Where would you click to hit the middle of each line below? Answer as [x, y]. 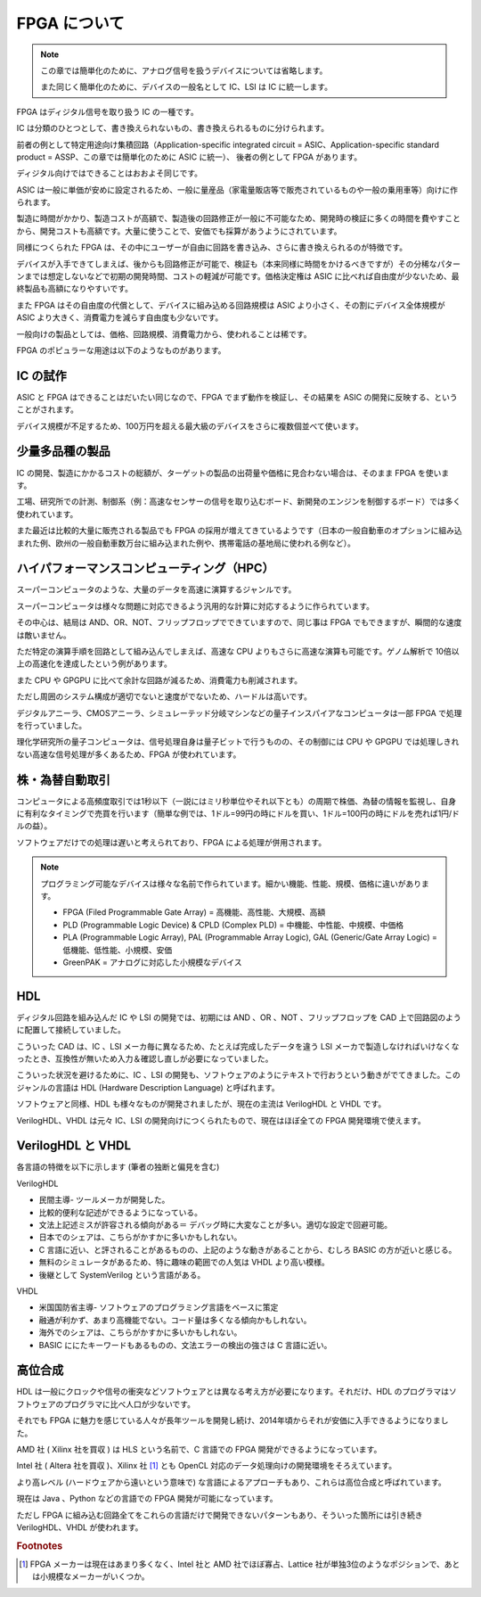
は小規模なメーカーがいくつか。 [91, 1576]
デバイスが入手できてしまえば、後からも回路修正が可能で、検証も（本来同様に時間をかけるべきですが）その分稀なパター [239, 264]
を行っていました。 [52, 725]
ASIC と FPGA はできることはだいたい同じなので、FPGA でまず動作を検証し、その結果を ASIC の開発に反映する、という [237, 397]
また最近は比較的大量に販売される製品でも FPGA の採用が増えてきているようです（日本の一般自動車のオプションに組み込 [239, 531]
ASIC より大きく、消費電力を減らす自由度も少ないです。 [120, 317]
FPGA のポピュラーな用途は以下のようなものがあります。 [121, 350]
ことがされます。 [48, 409]
